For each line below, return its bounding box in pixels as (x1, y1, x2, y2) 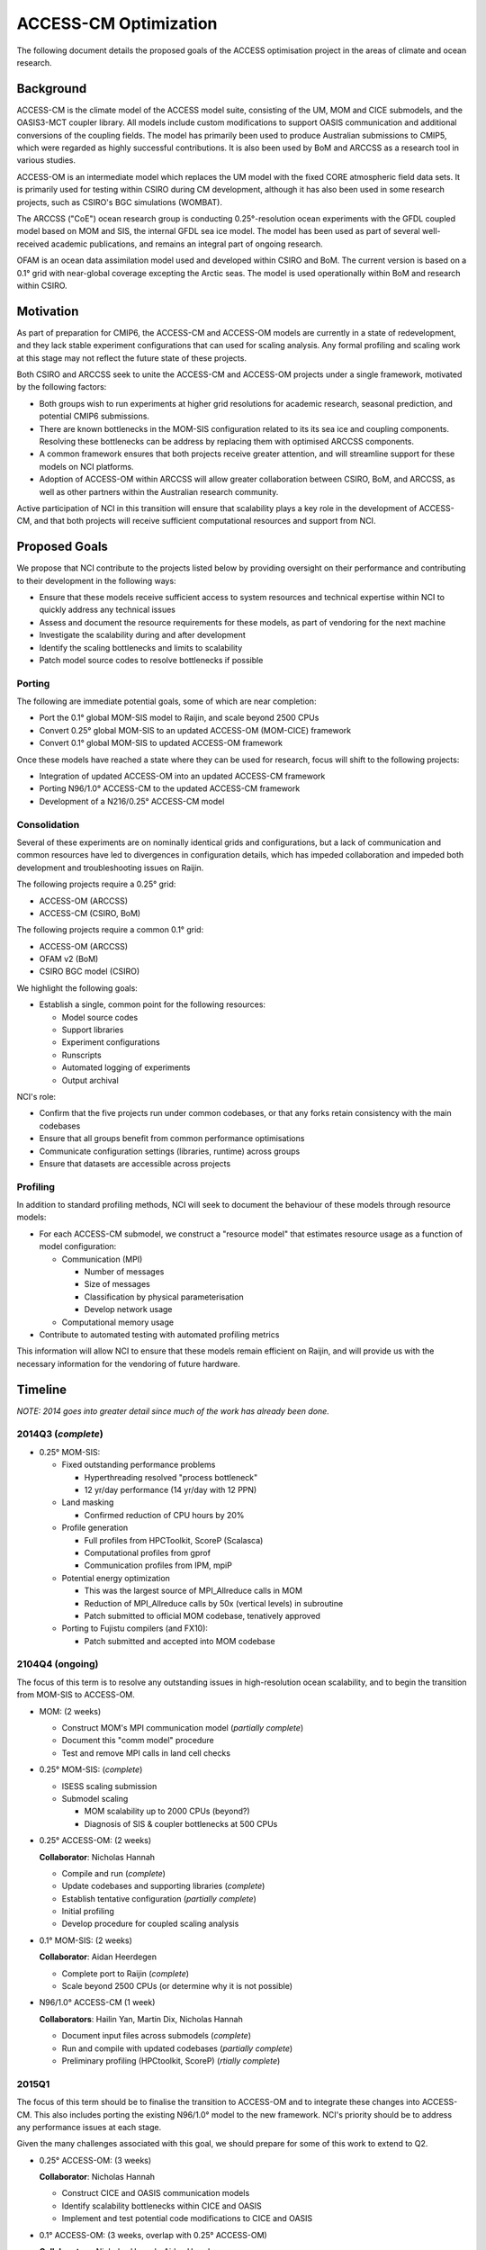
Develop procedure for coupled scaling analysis (61, 1918, 239, 1930)
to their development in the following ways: (16, 575, 176, 586)
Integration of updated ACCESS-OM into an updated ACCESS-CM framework (39, 770, 326, 782)
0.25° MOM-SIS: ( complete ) (39, 1764, 143, 1775)
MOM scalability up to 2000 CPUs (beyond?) (84, 1805, 251, 1817)
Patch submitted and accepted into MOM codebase (84, 1635, 276, 1646)
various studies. (16, 155, 76, 166)
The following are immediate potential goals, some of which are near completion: (16, 696, 317, 706)
